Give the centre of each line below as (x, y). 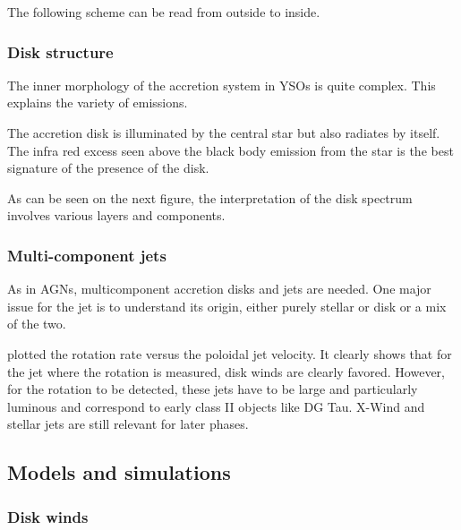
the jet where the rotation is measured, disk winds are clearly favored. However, (226, 371)
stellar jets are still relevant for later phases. (128, 424)
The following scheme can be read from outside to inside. (164, 12)
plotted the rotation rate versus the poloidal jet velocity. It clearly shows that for (230, 353)
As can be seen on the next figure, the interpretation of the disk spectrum (210, 197)
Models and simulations (119, 472)
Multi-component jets (87, 255)
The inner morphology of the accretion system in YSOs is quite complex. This (222, 85)
